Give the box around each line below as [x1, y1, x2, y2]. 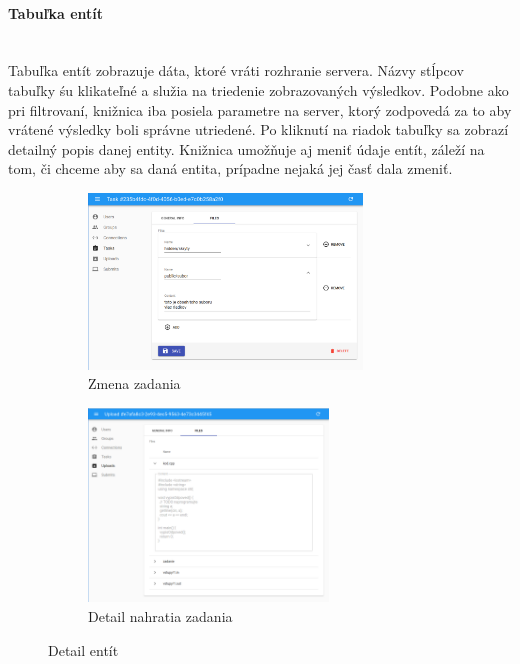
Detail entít [48, 639, 119, 660]
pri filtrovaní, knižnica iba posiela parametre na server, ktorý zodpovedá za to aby [8, 99, 512, 120]
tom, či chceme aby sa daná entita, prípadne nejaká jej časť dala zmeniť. [8, 158, 453, 179]
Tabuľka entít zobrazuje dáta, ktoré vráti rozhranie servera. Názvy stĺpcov [8, 60, 464, 81]
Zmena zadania [88, 373, 181, 394]
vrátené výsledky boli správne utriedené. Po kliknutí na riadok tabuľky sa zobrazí [8, 119, 509, 140]
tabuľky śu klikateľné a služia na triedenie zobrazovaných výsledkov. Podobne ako [8, 79, 509, 100]
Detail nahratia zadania [88, 605, 233, 626]
